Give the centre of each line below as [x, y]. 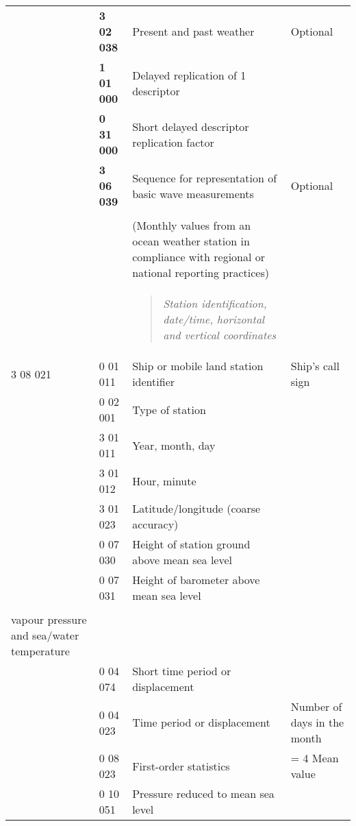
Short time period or [182, 671]
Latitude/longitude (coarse [196, 508]
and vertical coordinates [220, 335]
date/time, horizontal [214, 319]
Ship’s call [315, 366]
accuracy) [155, 524]
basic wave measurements [193, 193]
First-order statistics [181, 766]
